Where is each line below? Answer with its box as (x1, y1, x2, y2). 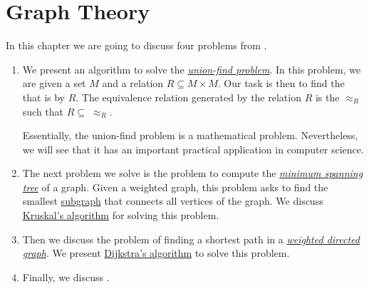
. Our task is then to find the (217, 76, 345, 91)
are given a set (22, 76, 86, 91)
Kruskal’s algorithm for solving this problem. (22, 208, 219, 223)
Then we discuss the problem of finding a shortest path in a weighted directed (22, 231, 360, 246)
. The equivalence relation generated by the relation (76, 89, 301, 104)
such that (22, 103, 64, 118)
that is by (22, 89, 65, 104)
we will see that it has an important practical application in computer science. (22, 141, 364, 156)
